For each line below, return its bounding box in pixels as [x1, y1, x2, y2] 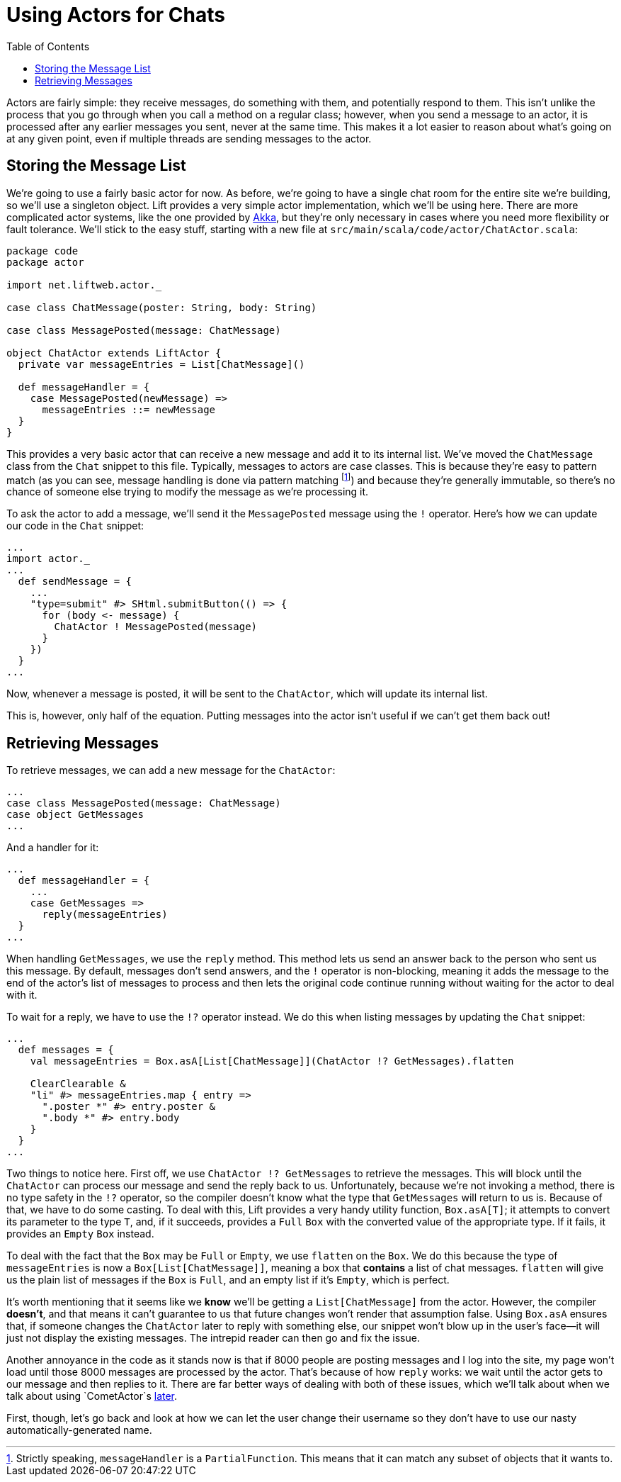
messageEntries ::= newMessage [42, 403, 216, 415]
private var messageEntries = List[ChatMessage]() [18, 358, 305, 370]
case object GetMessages [6, 809, 144, 821]
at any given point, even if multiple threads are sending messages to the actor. [6, 132, 372, 145]
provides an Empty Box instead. [6, 1228, 154, 1240]
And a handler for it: [6, 841, 99, 854]
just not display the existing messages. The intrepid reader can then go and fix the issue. [6, 1332, 420, 1345]
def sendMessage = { [18, 576, 132, 588]
